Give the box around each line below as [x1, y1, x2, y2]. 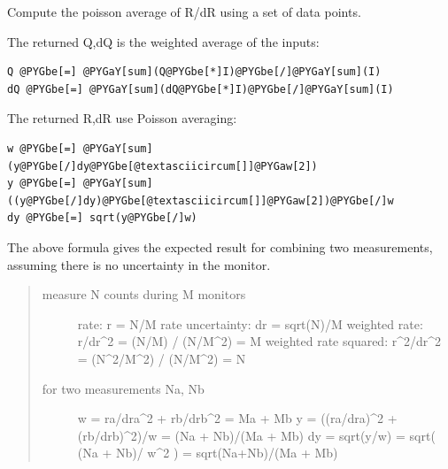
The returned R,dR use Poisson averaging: [7, 109, 237, 127]
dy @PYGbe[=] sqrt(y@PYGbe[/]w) [7, 211, 197, 225]
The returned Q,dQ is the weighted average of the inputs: [7, 32, 320, 50]
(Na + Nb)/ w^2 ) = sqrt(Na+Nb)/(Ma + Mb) [77, 443, 338, 462]
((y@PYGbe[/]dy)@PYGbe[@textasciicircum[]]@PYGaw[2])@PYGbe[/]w [7, 194, 394, 207]
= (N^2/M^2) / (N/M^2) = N [77, 349, 246, 367]
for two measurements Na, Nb [42, 379, 205, 397]
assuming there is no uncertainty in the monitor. [7, 255, 271, 273]
